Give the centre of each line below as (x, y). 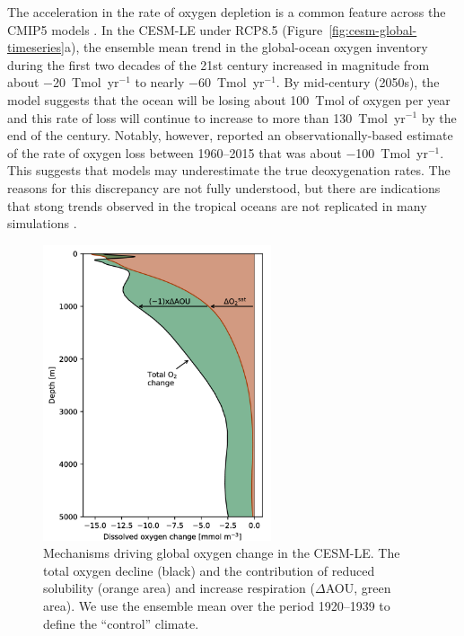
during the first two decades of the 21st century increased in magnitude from (219, 64)
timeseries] (36, 47)
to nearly (160, 82)
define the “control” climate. (121, 623)
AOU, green (358, 588)
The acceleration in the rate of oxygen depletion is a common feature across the (227, 12)
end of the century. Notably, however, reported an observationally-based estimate (230, 135)
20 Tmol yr (86, 82)
